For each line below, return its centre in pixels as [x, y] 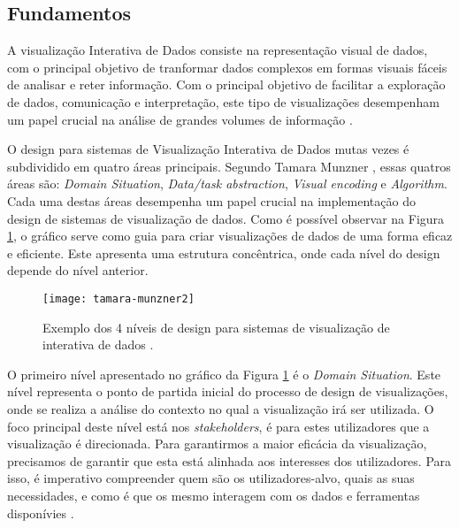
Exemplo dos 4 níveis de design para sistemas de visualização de [216, 327]
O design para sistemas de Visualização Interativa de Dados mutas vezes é [208, 149]
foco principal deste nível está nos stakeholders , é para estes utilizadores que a [218, 426]
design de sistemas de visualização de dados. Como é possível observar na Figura [226, 218]
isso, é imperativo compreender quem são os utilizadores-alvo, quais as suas [211, 478]
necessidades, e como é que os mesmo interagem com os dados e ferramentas [214, 495]
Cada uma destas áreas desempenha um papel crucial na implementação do [211, 200]
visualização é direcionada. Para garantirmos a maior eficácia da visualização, [217, 444]
